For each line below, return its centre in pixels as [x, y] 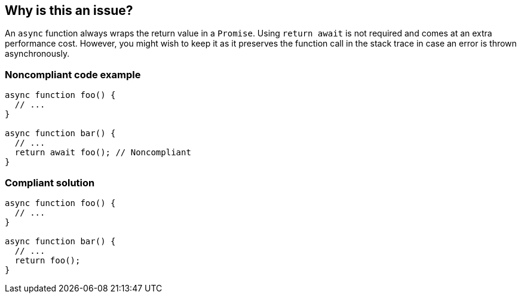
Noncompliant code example [73, 74]
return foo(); [47, 260]
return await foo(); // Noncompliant [103, 153]
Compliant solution [50, 182]
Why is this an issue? [69, 10]
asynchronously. [37, 54]
